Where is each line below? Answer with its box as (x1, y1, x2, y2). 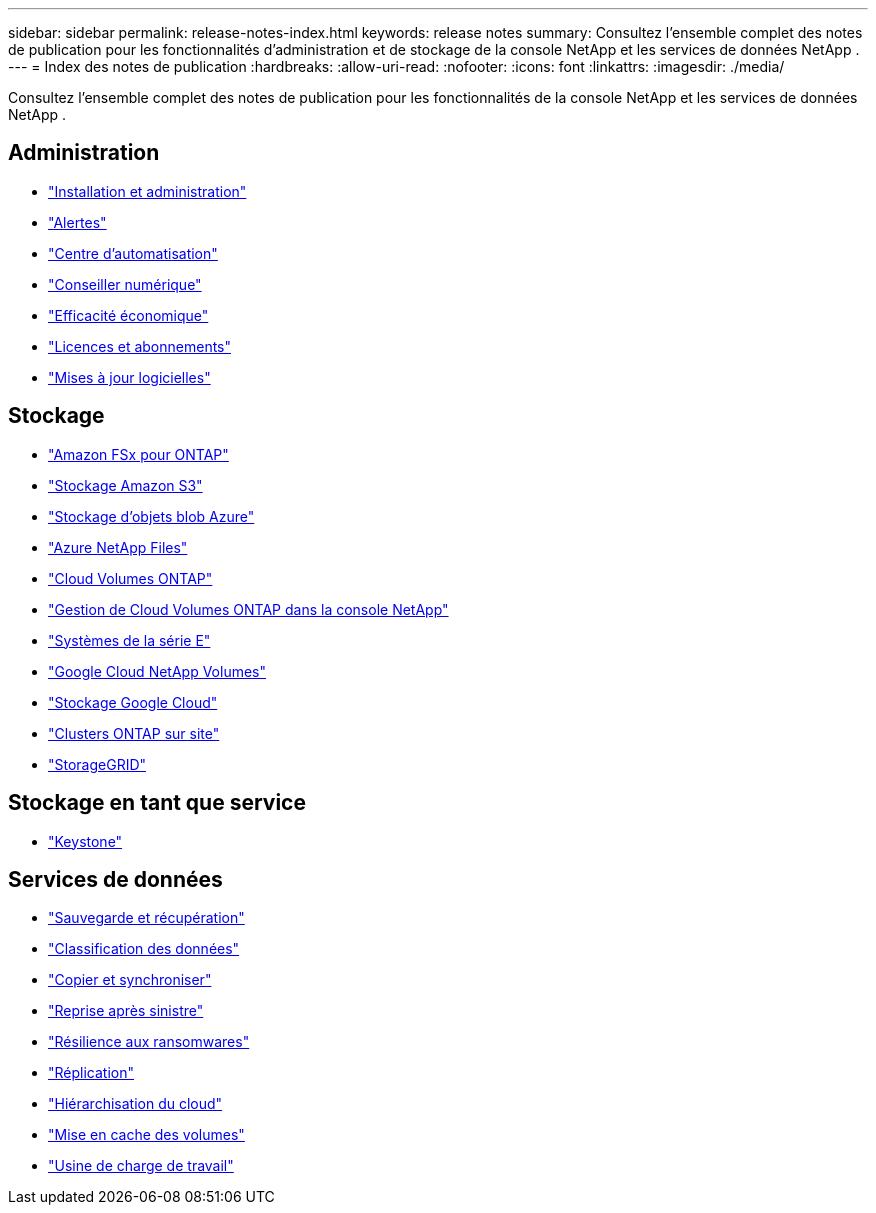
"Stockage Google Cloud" (48, 693, 218, 711)
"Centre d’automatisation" (48, 244, 218, 262)
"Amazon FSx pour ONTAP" (48, 445, 229, 463)
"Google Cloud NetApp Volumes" (48, 662, 267, 680)
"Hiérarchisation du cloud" (48, 1095, 223, 1113)
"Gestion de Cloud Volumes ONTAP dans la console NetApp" (48, 600, 449, 618)
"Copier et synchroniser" (48, 971, 212, 989)
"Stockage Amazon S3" (48, 476, 203, 494)
